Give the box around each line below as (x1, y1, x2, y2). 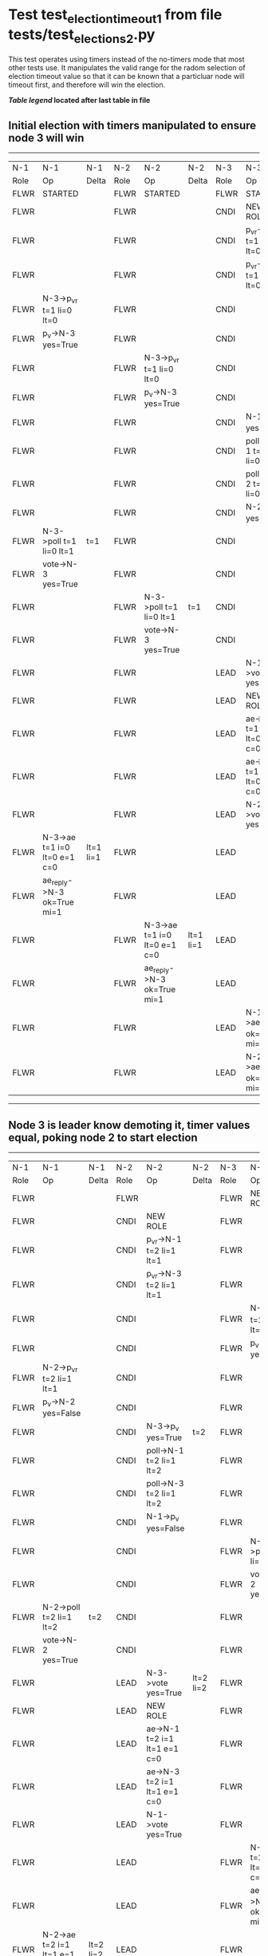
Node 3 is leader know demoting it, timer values (8, 1118, 250, 1132)
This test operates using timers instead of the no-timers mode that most (8, 54, 245, 65)
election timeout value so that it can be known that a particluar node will (8, 72, 245, 81)
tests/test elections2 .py (8, 26, 156, 46)
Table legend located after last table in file (8, 96, 151, 105)
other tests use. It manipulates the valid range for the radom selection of (8, 63, 246, 73)
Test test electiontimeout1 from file (8, 6, 223, 26)
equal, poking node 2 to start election (8, 1130, 198, 1144)
